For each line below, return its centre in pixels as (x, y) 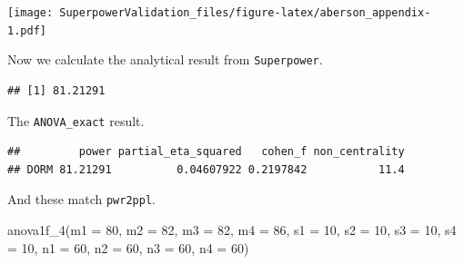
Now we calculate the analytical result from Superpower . (165, 59)
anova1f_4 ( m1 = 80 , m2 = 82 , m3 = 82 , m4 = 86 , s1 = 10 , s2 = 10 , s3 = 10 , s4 (232, 230)
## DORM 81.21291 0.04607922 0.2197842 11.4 (206, 169)
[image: (30, 13)
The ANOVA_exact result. (76, 120)
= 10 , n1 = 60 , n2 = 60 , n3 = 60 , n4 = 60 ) (128, 247)
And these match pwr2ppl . (81, 199)
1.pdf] (27, 30)
